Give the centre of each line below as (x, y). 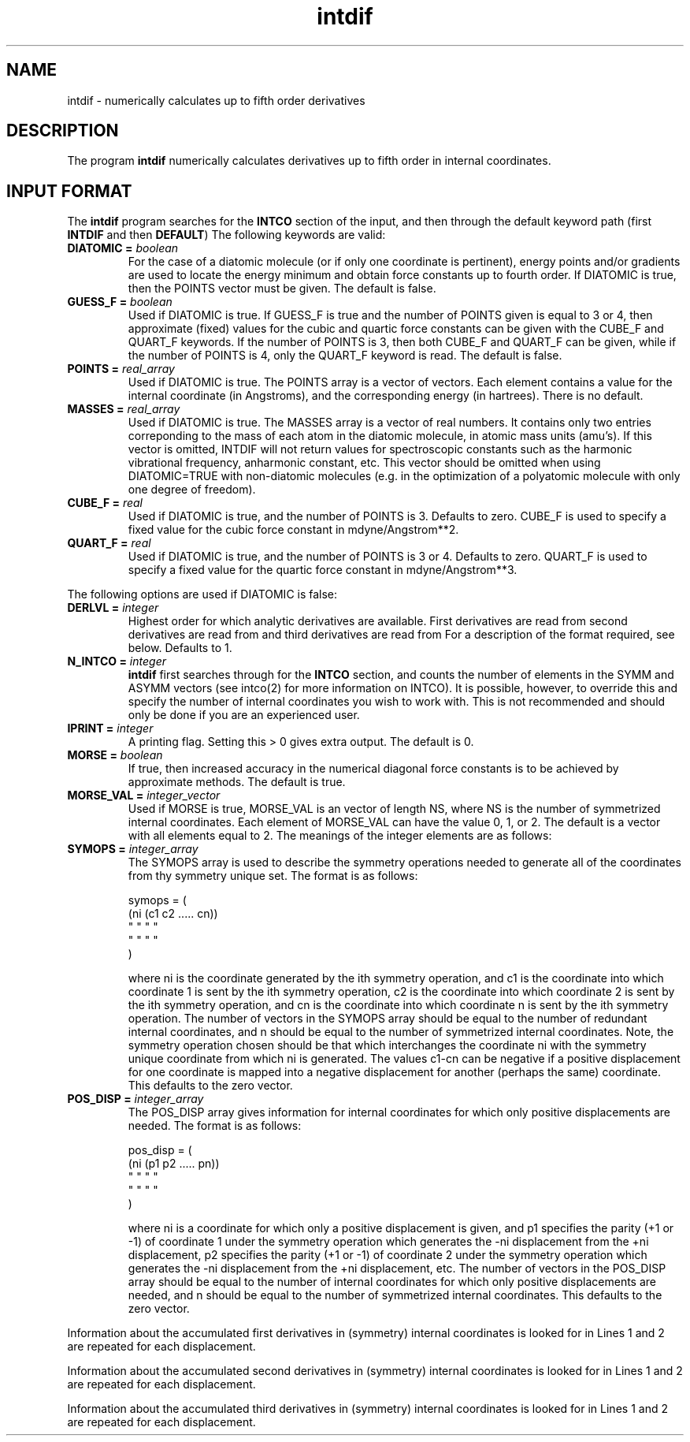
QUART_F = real (109, 543)
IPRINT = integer (110, 728)
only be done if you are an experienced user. (244, 715)
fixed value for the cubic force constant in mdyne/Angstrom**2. (293, 530)
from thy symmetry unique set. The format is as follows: (273, 876)
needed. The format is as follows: (215, 1126)
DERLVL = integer (113, 608)
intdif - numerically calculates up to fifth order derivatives (216, 100)
